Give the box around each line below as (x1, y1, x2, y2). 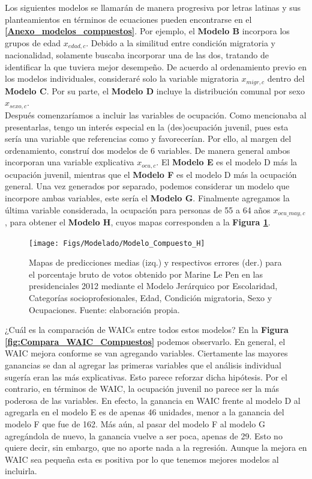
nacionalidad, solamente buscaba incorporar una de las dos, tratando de (5, 49, 269, 61)
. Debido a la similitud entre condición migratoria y (86, 36, 275, 49)
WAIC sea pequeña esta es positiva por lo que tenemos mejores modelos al (5, 453, 279, 465)
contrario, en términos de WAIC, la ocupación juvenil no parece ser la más (5, 382, 279, 395)
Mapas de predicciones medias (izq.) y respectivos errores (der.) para (29, 256, 282, 269)
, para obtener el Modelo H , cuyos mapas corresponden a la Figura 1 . (5, 215, 271, 228)
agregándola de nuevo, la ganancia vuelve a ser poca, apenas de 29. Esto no (5, 429, 283, 442)
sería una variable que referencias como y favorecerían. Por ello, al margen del (5, 132, 292, 145)
